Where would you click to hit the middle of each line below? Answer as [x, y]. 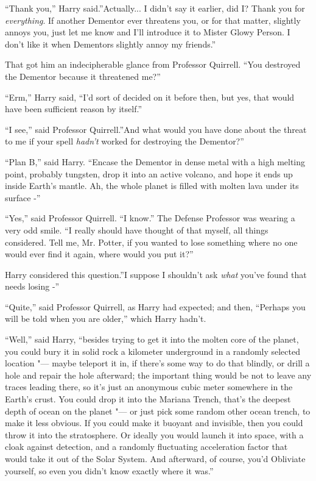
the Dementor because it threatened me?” [83, 76]
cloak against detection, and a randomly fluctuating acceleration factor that [146, 447]
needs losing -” [32, 286]
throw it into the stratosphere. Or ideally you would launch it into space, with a [154, 434]
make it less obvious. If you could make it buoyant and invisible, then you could [154, 423]
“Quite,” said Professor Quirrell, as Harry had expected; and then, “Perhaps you [155, 306]
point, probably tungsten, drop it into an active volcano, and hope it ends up [149, 173]
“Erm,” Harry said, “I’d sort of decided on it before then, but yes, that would [150, 97]
